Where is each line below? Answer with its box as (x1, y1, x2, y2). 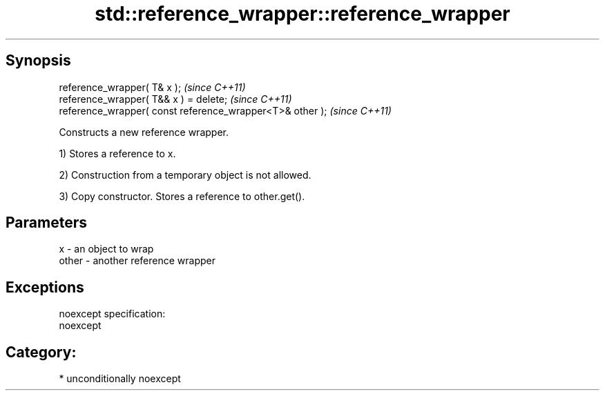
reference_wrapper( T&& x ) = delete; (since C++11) (59, 92, 292, 105)
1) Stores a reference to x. (59, 147, 176, 159)
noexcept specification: (59, 308, 166, 320)
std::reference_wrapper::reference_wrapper (95, 2, 510, 26)
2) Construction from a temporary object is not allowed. (59, 168, 311, 181)
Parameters (6, 214, 87, 232)
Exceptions (6, 278, 84, 296)
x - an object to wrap (59, 243, 154, 255)
